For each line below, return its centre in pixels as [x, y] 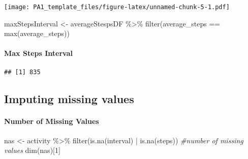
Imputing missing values [69, 98]
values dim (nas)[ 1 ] [32, 150]
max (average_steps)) [37, 33]
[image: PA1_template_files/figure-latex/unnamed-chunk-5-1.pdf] [117, 7]
